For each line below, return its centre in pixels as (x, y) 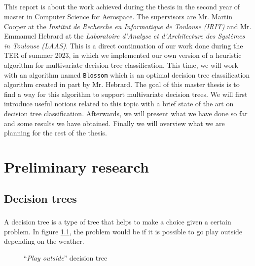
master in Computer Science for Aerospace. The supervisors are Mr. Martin (118, 16)
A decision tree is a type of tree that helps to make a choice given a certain (118, 222)
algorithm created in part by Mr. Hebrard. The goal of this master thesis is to (122, 84)
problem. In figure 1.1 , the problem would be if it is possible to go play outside (123, 231)
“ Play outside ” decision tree (66, 258)
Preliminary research (76, 166)
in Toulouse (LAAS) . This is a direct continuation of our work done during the (124, 45)
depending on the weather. (44, 241)
